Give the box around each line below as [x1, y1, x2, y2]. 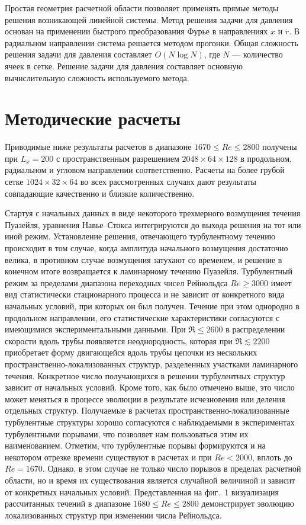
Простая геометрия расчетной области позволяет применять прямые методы [5, 2, 279, 14]
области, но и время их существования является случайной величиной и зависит [5, 473, 295, 486]
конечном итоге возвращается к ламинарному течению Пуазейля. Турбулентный [5, 265, 292, 277]
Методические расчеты [5, 106, 181, 130]
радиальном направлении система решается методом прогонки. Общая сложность [5, 36, 298, 49]
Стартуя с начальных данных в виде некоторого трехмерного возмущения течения [5, 207, 301, 219]
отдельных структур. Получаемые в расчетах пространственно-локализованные [5, 404, 289, 417]
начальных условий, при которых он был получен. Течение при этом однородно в [5, 300, 299, 312]
